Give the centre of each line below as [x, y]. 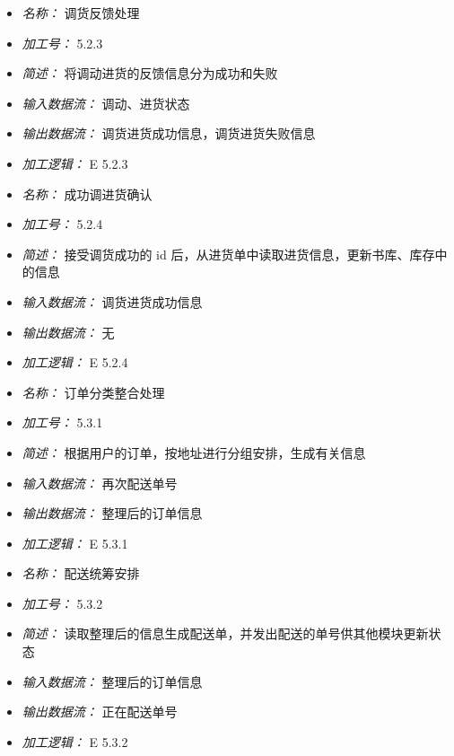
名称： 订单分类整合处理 [93, 392]
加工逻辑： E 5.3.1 [75, 543]
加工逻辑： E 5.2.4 [75, 362]
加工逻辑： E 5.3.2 [75, 741]
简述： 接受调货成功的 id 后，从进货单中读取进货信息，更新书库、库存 [228, 254]
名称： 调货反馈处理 [81, 13]
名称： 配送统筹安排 [81, 573]
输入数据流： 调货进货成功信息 [112, 301]
